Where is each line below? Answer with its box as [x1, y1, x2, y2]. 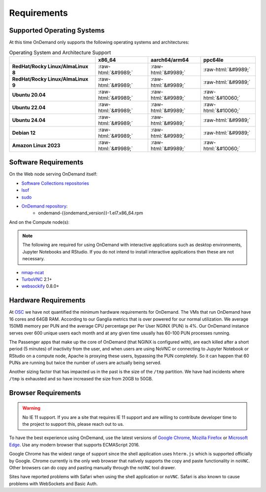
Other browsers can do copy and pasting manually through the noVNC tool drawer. [9, 464, 176, 470]
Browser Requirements [9, 388, 81, 397]
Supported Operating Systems [9, 26, 105, 35]
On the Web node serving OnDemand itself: [9, 171, 98, 177]
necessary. [22, 256, 45, 262]
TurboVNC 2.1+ [21, 277, 52, 283]
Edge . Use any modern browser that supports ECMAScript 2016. [9, 442, 140, 448]
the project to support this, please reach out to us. [22, 421, 124, 427]
